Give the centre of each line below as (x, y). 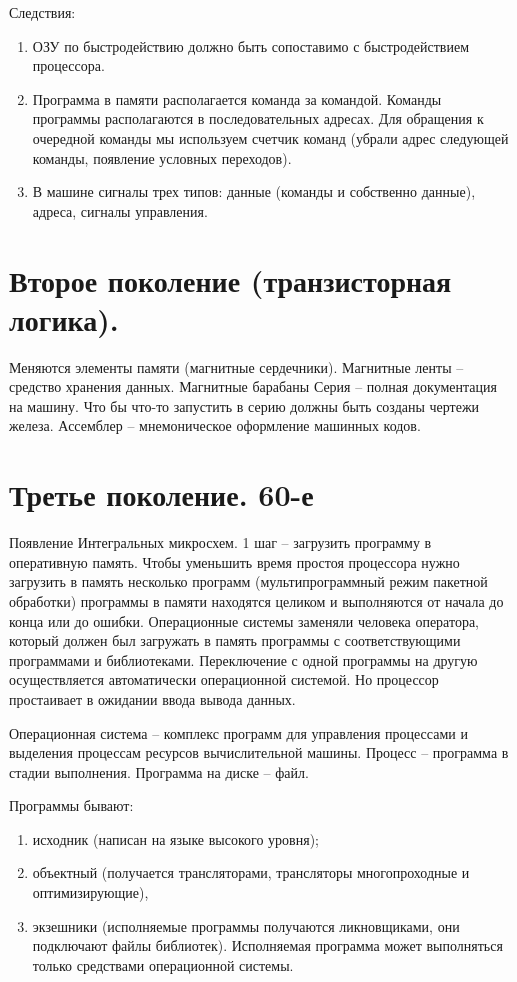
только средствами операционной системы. (163, 964)
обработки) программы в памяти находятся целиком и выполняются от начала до (256, 600)
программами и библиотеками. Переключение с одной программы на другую (243, 659)
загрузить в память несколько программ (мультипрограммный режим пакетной (248, 581)
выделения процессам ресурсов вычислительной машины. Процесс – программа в (259, 752)
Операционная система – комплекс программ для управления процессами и (238, 732)
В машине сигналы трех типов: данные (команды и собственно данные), (254, 191)
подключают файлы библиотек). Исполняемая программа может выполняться (267, 945)
